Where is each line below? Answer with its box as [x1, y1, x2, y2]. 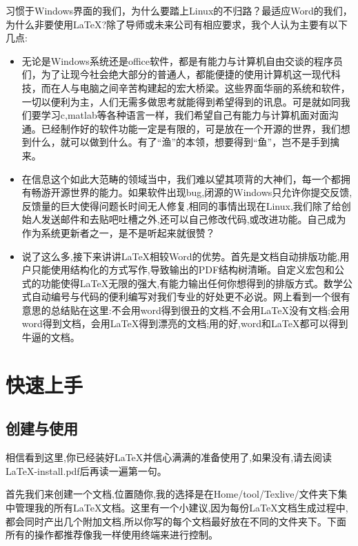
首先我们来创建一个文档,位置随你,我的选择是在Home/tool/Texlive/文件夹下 [6, 487, 338, 501]
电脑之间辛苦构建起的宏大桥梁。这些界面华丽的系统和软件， [79, 80, 350, 95]
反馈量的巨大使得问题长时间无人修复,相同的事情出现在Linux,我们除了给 [21, 198, 341, 213]
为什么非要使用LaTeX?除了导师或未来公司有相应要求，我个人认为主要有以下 [6, 17, 348, 31]
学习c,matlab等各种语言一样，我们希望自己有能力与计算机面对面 [41, 108, 329, 122]
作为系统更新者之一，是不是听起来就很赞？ [21, 225, 215, 240]
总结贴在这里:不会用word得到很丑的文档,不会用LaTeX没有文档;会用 [50, 302, 350, 317]
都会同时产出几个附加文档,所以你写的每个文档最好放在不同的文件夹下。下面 [6, 514, 346, 528]
